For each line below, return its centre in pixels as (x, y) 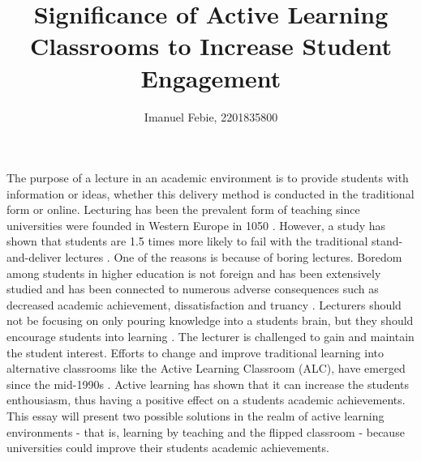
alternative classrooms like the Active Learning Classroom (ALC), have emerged (206, 368)
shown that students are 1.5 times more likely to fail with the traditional (187, 241)
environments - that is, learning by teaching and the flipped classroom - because (206, 431)
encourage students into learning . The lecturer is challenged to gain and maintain (210, 337)
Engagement (211, 77)
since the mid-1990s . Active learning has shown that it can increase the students (208, 384)
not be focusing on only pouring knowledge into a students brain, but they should (210, 320)
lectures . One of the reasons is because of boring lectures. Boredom (234, 257)
